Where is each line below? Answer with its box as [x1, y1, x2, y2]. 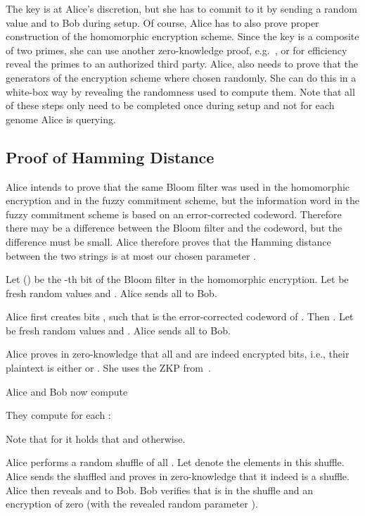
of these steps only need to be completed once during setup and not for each [6, 98, 335, 113]
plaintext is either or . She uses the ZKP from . [6, 360, 211, 375]
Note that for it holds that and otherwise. [6, 431, 186, 446]
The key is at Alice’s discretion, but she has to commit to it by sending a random [6, 1, 357, 15]
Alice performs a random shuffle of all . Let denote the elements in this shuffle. [6, 455, 345, 470]
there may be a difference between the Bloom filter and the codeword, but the [6, 220, 342, 235]
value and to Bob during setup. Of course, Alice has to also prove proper [6, 15, 319, 30]
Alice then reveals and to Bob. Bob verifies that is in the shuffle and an [6, 482, 314, 497]
